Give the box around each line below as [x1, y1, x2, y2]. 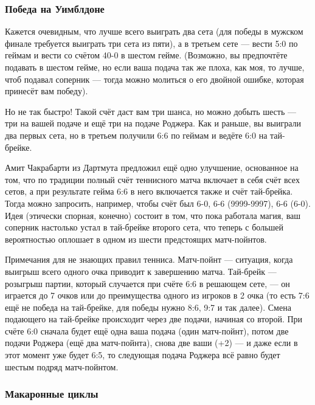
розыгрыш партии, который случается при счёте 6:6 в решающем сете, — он [5, 277, 290, 289]
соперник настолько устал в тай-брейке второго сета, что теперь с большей [5, 221, 284, 234]
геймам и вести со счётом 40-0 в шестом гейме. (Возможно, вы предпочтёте [5, 49, 288, 61]
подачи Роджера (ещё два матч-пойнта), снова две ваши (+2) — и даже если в [5, 336, 298, 349]
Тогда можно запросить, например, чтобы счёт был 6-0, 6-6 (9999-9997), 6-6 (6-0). [5, 196, 311, 209]
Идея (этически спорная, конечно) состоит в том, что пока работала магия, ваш [5, 209, 301, 221]
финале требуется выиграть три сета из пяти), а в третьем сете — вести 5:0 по [5, 36, 298, 49]
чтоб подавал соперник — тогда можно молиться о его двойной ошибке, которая [5, 72, 304, 85]
